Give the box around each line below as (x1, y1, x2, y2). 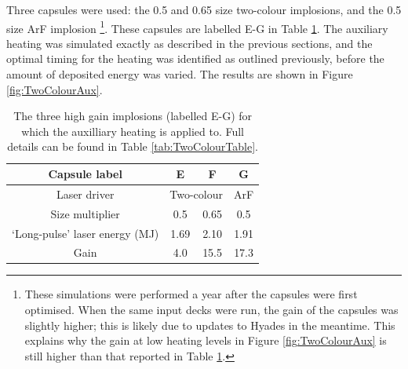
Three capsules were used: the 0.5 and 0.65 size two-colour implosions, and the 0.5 (6, 2, 402, 17)
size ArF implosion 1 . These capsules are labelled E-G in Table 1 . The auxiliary (6, 17, 388, 36)
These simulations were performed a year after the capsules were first (24, 286, 358, 302)
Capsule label (48, 166, 122, 181)
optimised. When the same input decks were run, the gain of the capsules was (24, 301, 399, 318)
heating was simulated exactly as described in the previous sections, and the (6, 35, 373, 51)
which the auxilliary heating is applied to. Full (21, 122, 245, 139)
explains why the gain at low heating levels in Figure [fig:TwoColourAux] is (24, 332, 387, 349)
